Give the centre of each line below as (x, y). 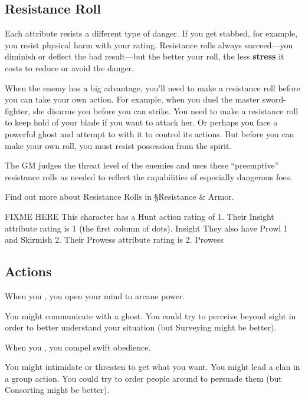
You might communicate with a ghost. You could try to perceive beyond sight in (150, 315)
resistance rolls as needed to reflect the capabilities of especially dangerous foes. (149, 176)
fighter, (18, 110)
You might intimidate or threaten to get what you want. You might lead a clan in (152, 367)
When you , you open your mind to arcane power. (95, 295)
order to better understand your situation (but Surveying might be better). (141, 327)
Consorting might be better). (57, 390)
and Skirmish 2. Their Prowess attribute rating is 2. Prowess (114, 239)
